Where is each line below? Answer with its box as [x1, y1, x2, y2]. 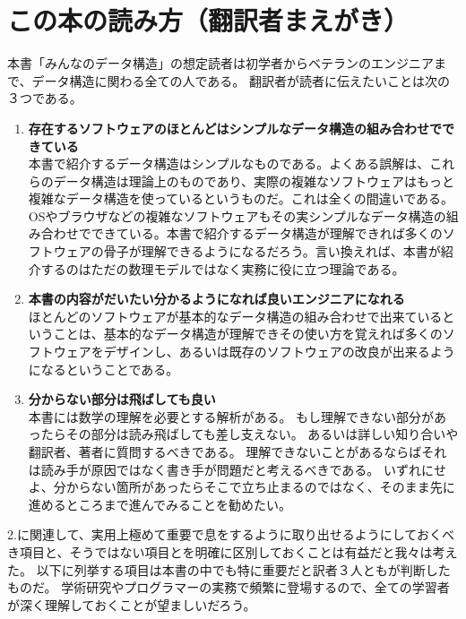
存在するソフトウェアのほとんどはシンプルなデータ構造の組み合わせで [28, 118, 442, 137]
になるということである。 [28, 359, 179, 378]
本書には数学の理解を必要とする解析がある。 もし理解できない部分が [28, 407, 435, 426]
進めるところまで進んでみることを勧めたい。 [28, 494, 292, 513]
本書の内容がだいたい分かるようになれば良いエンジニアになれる [28, 289, 405, 308]
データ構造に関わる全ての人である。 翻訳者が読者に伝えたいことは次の [31, 71, 450, 90]
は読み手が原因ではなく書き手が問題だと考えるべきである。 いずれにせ [28, 460, 446, 478]
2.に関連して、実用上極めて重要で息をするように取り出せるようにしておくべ [7, 525, 454, 544]
